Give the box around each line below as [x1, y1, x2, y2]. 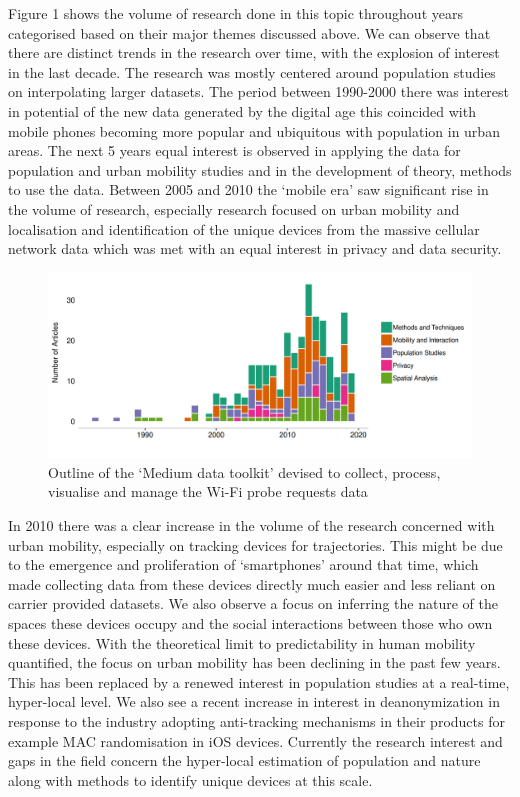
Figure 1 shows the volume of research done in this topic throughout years [8, 3, 463, 23]
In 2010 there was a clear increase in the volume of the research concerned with [8, 515, 495, 535]
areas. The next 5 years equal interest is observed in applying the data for [8, 140, 461, 161]
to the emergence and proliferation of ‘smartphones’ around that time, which [8, 554, 479, 575]
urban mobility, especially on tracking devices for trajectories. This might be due [8, 534, 503, 555]
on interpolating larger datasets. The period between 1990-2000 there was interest [8, 81, 510, 102]
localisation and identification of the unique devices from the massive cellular [8, 218, 480, 239]
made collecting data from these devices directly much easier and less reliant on [8, 573, 496, 594]
